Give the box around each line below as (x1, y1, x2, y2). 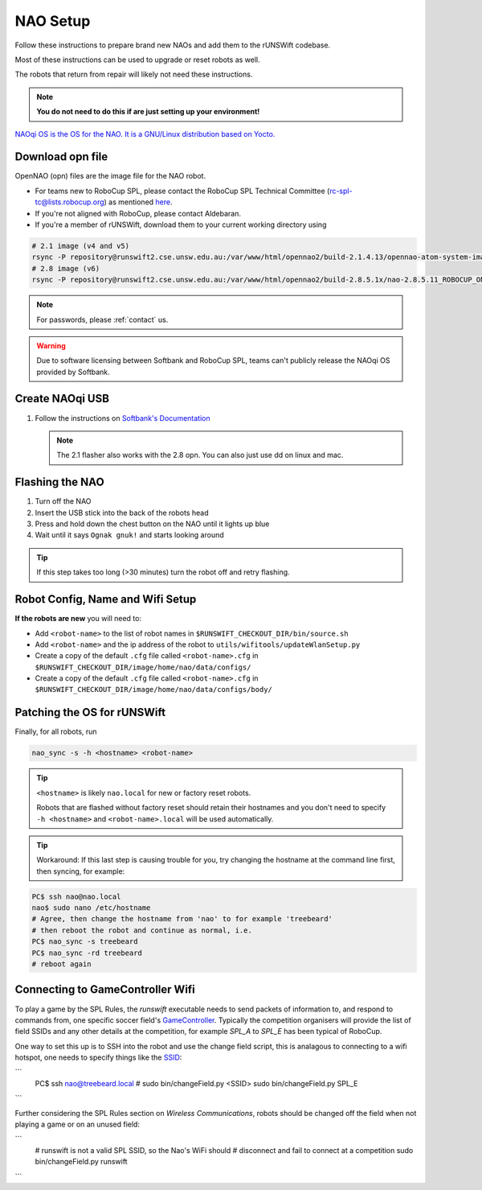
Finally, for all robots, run (14, 727, 97, 736)
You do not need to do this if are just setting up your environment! (36, 107, 260, 117)
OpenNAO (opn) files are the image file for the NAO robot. (14, 171, 206, 181)
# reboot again (31, 960, 92, 969)
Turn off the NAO (35, 496, 92, 506)
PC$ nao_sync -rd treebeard (31, 948, 142, 957)
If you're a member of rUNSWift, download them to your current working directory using (35, 220, 327, 229)
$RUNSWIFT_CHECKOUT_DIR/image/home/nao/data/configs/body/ (35, 685, 273, 694)
